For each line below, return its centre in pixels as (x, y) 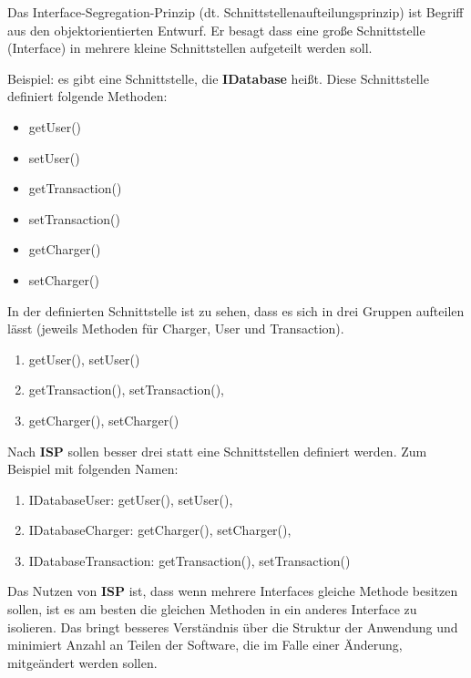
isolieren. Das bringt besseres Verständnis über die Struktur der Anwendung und (233, 627)
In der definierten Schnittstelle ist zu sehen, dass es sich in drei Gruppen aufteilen (236, 310)
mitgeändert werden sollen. (82, 662)
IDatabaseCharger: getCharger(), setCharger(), (160, 530)
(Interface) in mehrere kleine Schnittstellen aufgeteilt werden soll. (190, 48)
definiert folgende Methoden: (87, 96)
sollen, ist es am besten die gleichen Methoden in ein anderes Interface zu (212, 609)
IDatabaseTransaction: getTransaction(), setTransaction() (189, 560)
